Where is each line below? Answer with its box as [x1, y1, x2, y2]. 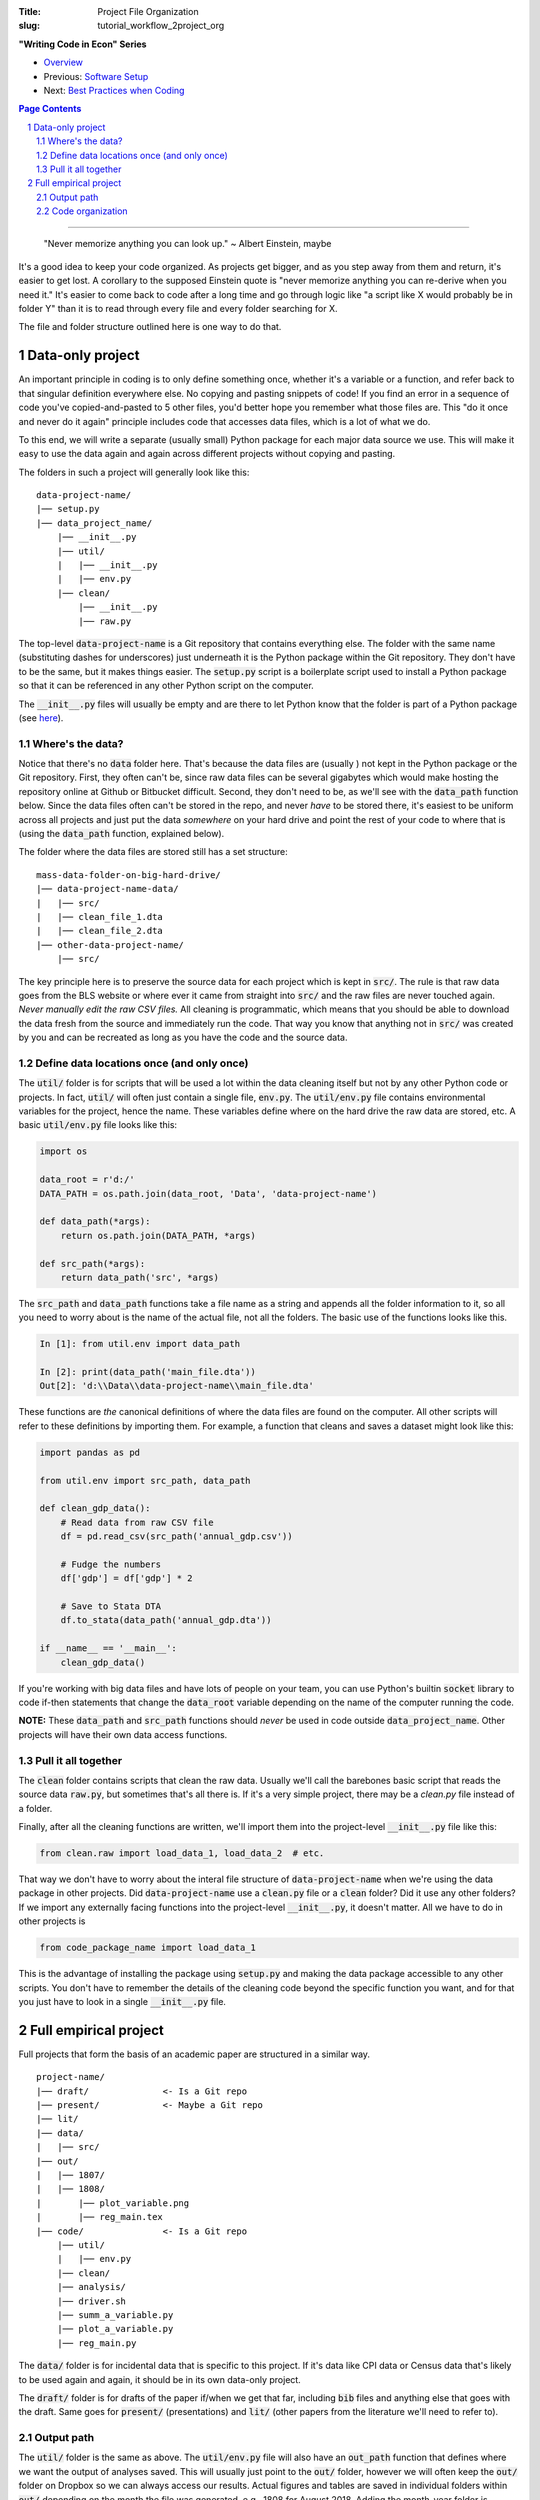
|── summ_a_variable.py [56, 2309, 174, 2320]
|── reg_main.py [56, 2337, 137, 2349]
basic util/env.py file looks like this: [18, 1119, 178, 1131]
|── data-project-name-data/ [36, 883, 179, 895]
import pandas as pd [39, 1446, 140, 1458]
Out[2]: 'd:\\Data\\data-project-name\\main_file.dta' [39, 1380, 314, 1392]
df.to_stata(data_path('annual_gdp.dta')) [60, 1615, 272, 1626]
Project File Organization [97, 6, 199, 17]
